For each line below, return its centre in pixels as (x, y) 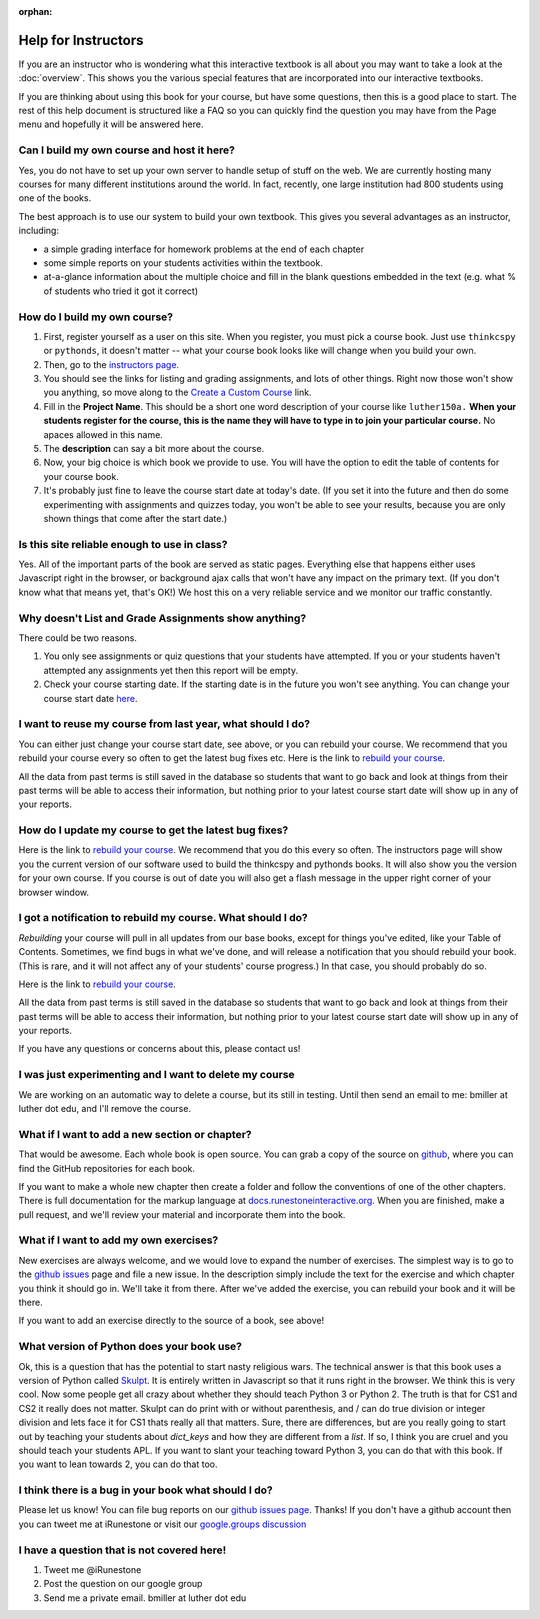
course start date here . (91, 698)
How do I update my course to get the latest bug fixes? (153, 830)
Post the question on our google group (123, 1584)
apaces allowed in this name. (103, 434)
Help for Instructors (81, 40)
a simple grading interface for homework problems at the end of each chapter (204, 249)
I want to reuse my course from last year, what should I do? (164, 724)
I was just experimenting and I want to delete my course (156, 1075)
